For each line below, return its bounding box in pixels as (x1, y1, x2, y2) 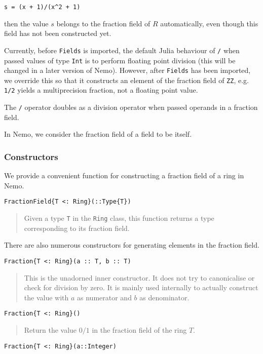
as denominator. (139, 292, 190, 302)
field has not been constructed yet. (4, 28, 111, 38)
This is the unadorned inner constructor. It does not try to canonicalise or (24, 272, 255, 283)
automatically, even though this (160, 18, 258, 28)
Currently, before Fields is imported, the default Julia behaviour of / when (4, 45, 240, 55)
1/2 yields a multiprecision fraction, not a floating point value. (4, 85, 198, 95)
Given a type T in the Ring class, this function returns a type (24, 213, 214, 223)
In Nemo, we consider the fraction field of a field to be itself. (4, 129, 192, 139)
